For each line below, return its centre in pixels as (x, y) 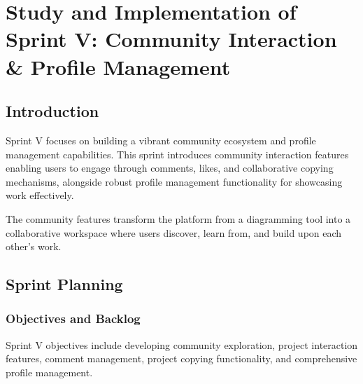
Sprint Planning (64, 284)
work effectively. (40, 195)
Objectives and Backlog (73, 318)
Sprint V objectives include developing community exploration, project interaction (182, 344)
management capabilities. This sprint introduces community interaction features (177, 154)
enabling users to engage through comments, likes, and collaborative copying (170, 168)
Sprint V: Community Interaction (171, 39)
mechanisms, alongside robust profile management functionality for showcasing (174, 181)
